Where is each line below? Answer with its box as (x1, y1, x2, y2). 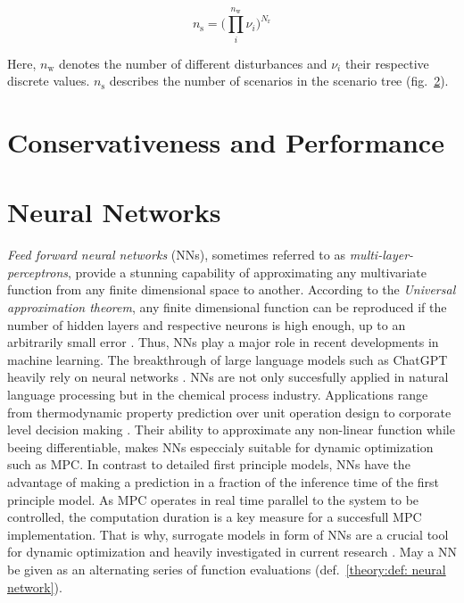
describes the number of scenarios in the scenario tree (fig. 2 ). (109, 71, 449, 90)
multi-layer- (349, 245, 414, 264)
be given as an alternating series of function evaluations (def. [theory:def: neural (7, 559, 446, 578)
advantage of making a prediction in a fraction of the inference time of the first (7, 472, 440, 491)
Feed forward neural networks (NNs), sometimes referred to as (7, 245, 345, 264)
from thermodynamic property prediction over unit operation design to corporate (7, 402, 452, 421)
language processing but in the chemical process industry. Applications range (7, 384, 428, 403)
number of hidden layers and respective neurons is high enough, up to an (7, 315, 406, 334)
